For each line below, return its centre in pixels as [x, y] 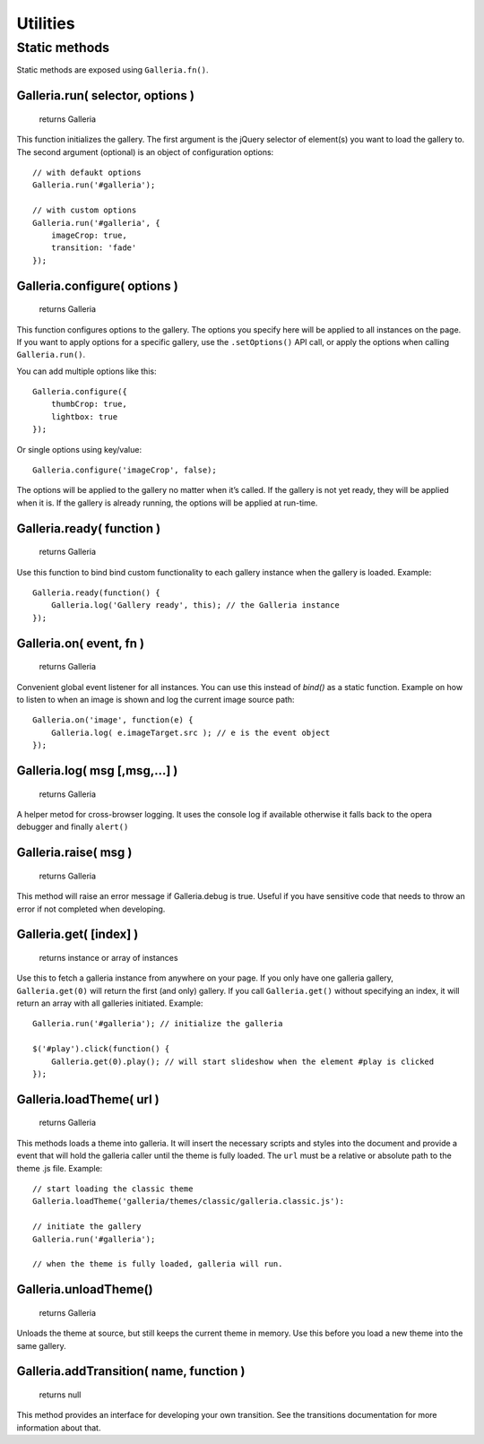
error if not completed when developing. [91, 909]
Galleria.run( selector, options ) [105, 95]
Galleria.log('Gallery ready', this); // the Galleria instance [195, 605]
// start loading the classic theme [113, 1189]
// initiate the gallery [87, 1227]
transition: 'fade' [94, 248]
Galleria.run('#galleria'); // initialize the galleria [158, 1024]
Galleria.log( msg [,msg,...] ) [97, 770]
